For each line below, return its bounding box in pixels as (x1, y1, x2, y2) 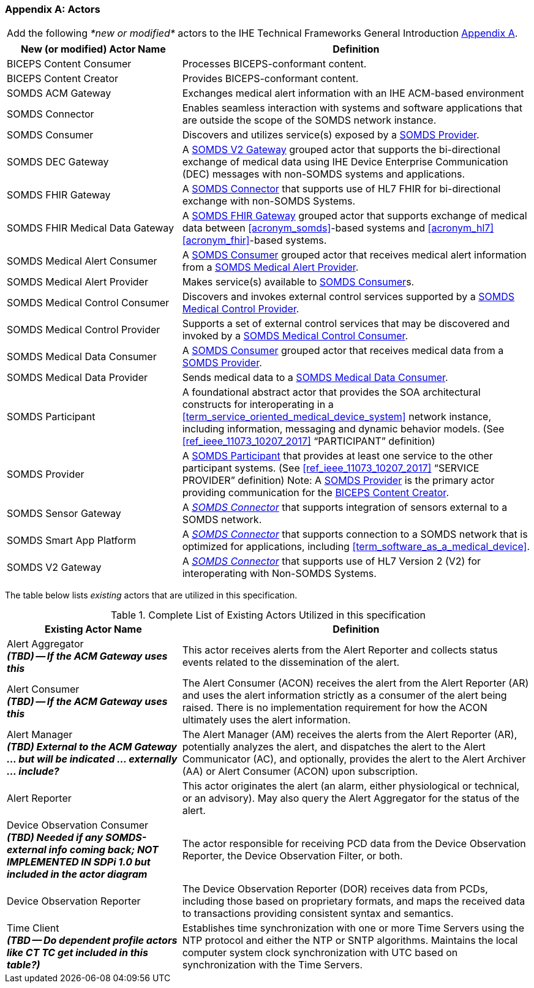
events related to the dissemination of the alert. (182, 656, 400, 669)
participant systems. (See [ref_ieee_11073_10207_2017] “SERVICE (182, 462, 479, 475)
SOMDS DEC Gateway (7, 156, 109, 168)
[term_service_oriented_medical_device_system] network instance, (182, 410, 491, 423)
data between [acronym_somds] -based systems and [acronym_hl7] (182, 222, 494, 235)
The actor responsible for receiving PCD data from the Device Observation (182, 837, 526, 850)
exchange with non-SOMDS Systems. (182, 195, 356, 208)
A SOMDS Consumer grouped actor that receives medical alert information (182, 249, 527, 262)
